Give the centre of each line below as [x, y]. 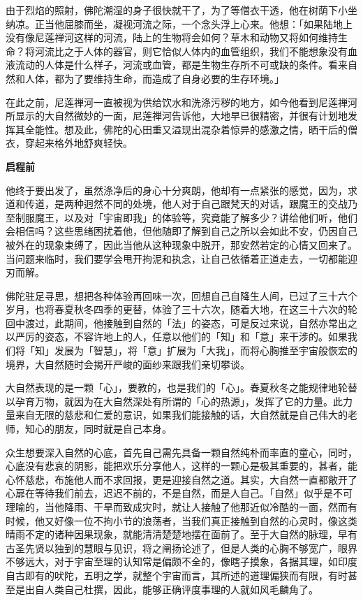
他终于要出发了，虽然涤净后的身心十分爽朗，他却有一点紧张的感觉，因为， [177, 190]
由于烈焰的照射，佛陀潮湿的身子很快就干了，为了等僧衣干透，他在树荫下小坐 [181, 10]
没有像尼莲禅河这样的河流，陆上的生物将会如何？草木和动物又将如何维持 [172, 37]
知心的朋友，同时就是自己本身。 [98, 429]
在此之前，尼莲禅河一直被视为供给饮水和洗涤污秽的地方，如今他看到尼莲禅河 [181, 102]
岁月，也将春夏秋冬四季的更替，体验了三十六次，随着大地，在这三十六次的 [177, 309]
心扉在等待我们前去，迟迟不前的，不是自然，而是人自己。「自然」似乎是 [169, 493]
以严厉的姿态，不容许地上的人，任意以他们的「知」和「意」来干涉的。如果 [177, 336]
